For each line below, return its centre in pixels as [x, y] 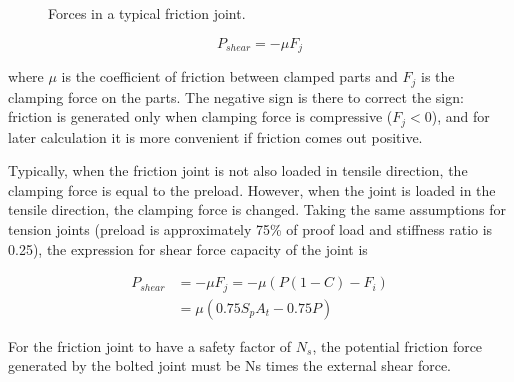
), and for [460, 116]
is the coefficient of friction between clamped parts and [229, 76]
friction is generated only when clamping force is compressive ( [200, 116]
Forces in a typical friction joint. [147, 13]
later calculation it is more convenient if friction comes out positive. [215, 136]
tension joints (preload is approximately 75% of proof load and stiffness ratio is [250, 228]
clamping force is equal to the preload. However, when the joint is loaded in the [252, 189]
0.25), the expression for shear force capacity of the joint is [188, 248]
